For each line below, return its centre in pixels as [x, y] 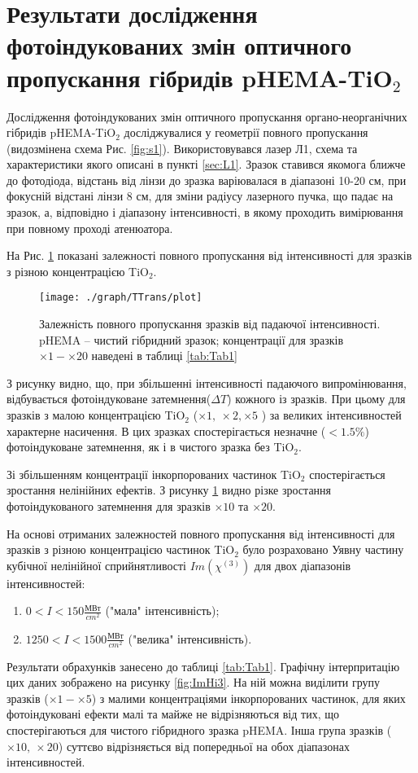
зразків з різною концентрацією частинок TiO [121, 549]
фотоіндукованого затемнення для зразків [109, 506]
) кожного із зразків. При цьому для [316, 399]
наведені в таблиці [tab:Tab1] [164, 356]
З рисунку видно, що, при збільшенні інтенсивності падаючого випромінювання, [207, 382]
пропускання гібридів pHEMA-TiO [200, 77]
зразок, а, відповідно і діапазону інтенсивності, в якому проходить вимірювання [205, 212]
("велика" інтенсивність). [190, 638]
